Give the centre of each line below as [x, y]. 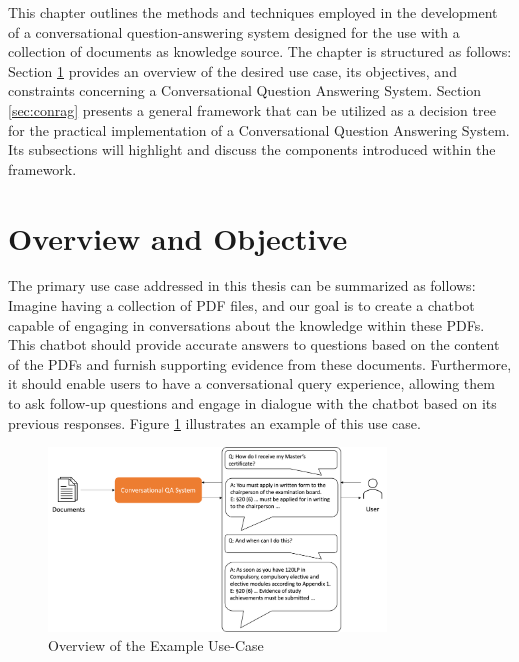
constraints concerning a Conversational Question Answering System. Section [245, 90]
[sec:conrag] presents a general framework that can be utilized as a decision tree [252, 109]
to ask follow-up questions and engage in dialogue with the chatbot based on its [252, 403]
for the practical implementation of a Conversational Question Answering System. [259, 129]
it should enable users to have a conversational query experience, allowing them [251, 383]
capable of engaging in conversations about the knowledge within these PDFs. [246, 324]
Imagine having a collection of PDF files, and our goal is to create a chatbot [241, 305]
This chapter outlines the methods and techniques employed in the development [253, 12]
